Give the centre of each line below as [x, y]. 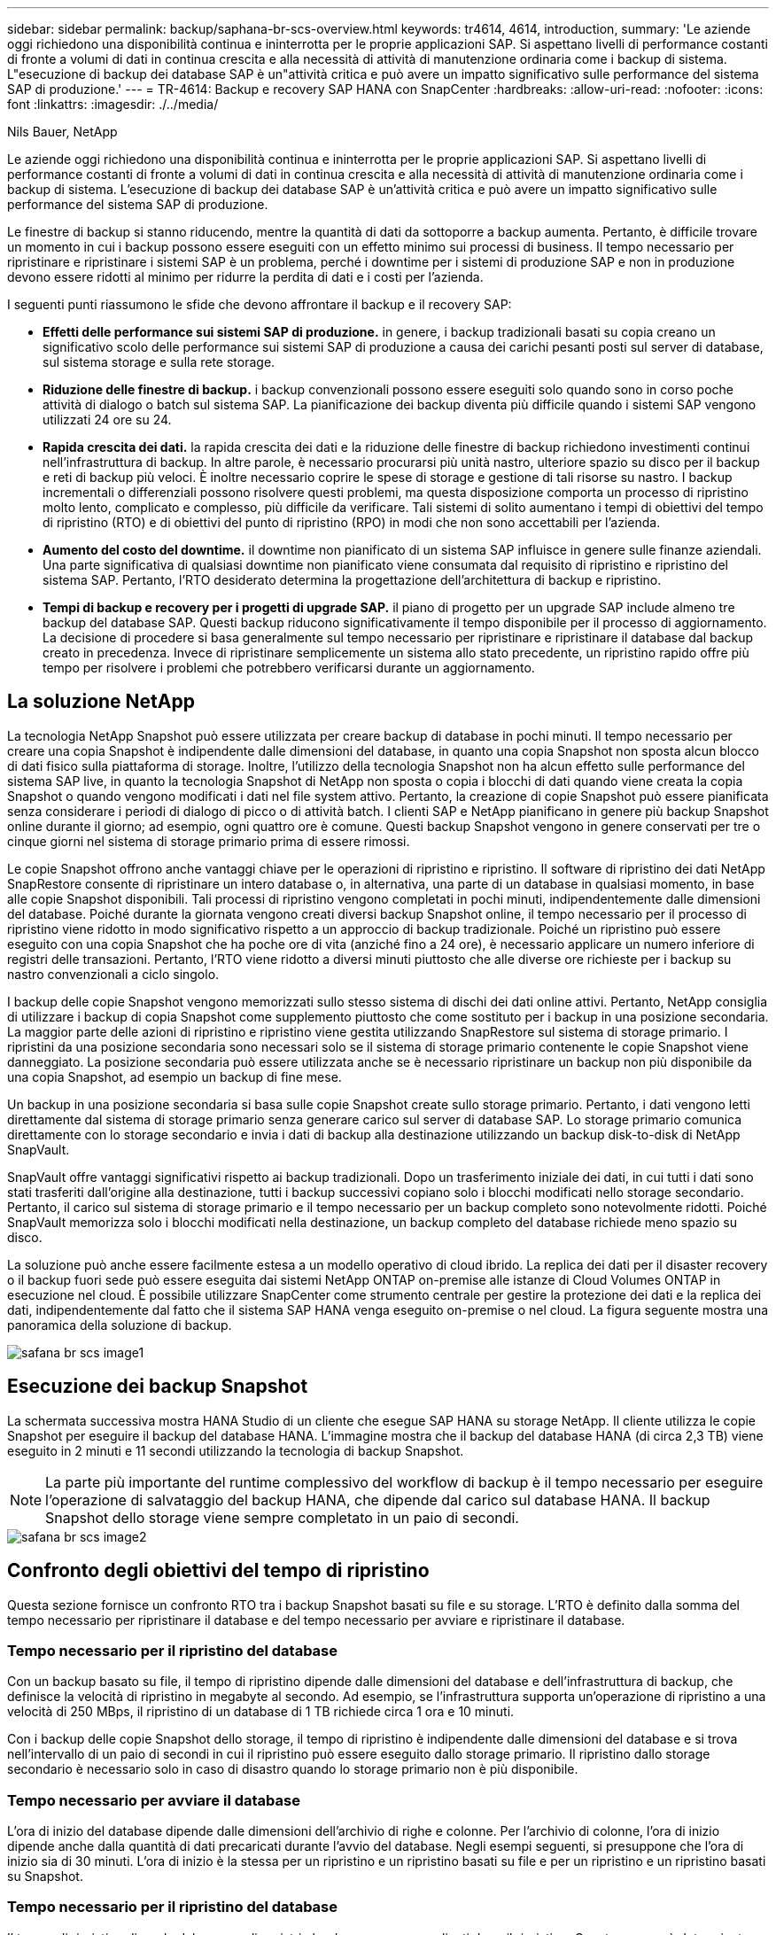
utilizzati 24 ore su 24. [107, 420]
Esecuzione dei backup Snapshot [158, 1387]
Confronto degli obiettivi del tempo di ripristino [218, 1571]
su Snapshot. [45, 1877]
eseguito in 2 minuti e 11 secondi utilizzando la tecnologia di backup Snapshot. [236, 1450]
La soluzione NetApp [101, 702]
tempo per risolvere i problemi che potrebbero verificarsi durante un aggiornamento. [289, 668]
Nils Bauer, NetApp [62, 132]
